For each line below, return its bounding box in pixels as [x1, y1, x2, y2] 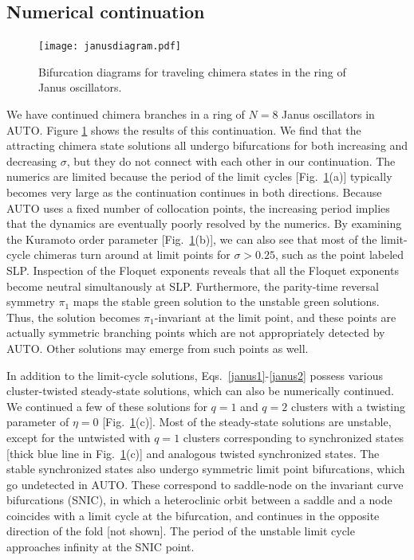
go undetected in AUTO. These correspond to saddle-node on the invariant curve [6, 476, 404, 492]
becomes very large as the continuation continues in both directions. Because [6, 184, 382, 201]
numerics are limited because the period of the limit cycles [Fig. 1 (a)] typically [6, 168, 392, 185]
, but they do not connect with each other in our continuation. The [66, 152, 396, 169]
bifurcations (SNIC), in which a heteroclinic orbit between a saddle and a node [6, 491, 392, 508]
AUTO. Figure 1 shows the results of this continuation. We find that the [6, 121, 361, 138]
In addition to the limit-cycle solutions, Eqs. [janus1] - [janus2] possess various [6, 366, 383, 383]
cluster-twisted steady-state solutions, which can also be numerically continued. [6, 382, 394, 399]
